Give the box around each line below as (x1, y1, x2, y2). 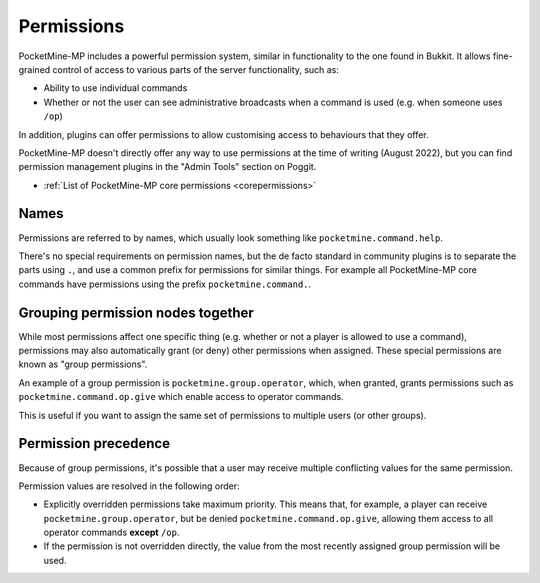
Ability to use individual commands (43, 82, 188, 94)
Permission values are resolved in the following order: (18, 480, 240, 492)
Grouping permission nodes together (18, 304, 254, 321)
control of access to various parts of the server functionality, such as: (52, 63, 340, 75)
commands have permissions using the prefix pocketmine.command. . (18, 278, 312, 290)
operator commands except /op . (43, 526, 180, 539)
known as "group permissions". (18, 358, 148, 370)
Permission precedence (18, 435, 170, 452)
